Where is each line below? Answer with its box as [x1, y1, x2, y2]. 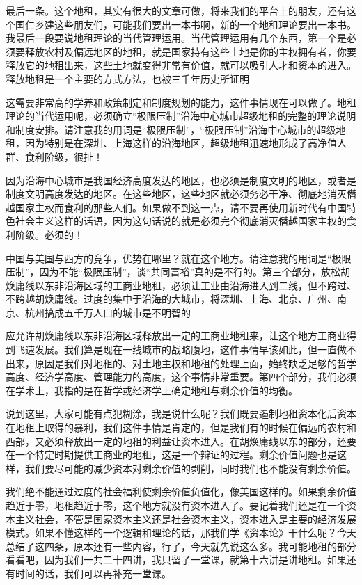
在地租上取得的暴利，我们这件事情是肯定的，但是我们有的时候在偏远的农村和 [6, 420, 356, 435]
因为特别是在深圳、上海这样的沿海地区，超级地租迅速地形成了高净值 [24, 136, 337, 150]
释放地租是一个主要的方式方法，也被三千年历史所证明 [6, 71, 249, 86]
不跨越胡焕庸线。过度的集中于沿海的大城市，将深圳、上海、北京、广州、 [6, 291, 337, 306]
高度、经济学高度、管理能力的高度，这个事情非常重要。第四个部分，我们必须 [6, 369, 356, 384]
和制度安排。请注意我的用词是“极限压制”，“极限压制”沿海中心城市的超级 [6, 122, 336, 136]
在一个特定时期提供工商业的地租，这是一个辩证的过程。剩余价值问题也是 [6, 447, 337, 462]
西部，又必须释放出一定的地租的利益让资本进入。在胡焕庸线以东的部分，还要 [6, 433, 356, 448]
